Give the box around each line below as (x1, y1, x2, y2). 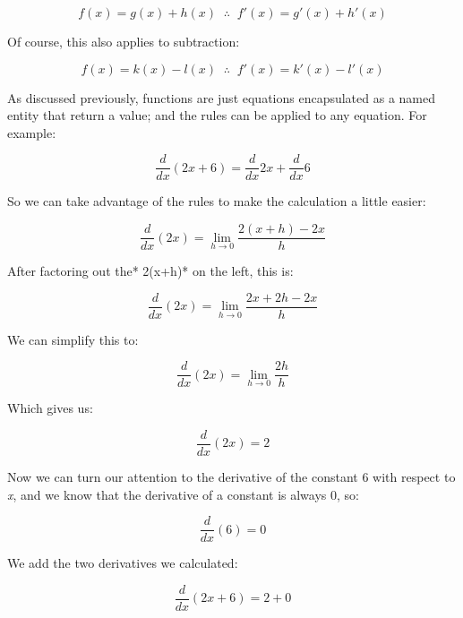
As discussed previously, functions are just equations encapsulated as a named (7, 88, 436, 107)
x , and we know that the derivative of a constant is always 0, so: (7, 485, 359, 503)
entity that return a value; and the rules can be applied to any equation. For (7, 106, 427, 124)
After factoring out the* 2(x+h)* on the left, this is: (7, 262, 294, 280)
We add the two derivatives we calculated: (7, 554, 238, 572)
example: (7, 123, 56, 142)
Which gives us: (7, 399, 93, 417)
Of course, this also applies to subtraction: (7, 32, 240, 50)
